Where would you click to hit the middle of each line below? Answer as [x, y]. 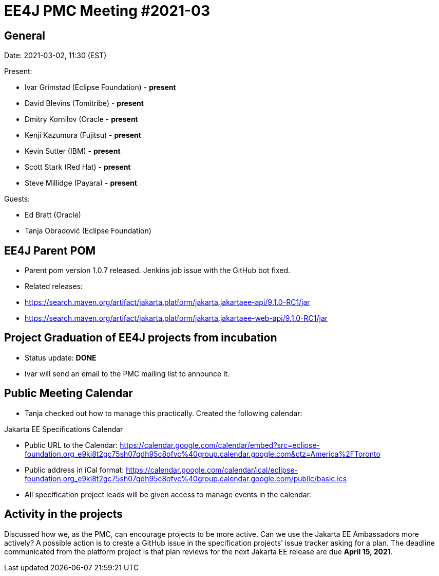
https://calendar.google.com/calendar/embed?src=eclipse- [220, 445]
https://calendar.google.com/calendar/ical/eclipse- [212, 470]
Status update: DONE [61, 357]
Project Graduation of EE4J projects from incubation [141, 338]
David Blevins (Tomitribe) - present [84, 103]
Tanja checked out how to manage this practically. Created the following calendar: [164, 413]
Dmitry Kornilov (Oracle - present [81, 119]
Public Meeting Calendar [69, 393]
